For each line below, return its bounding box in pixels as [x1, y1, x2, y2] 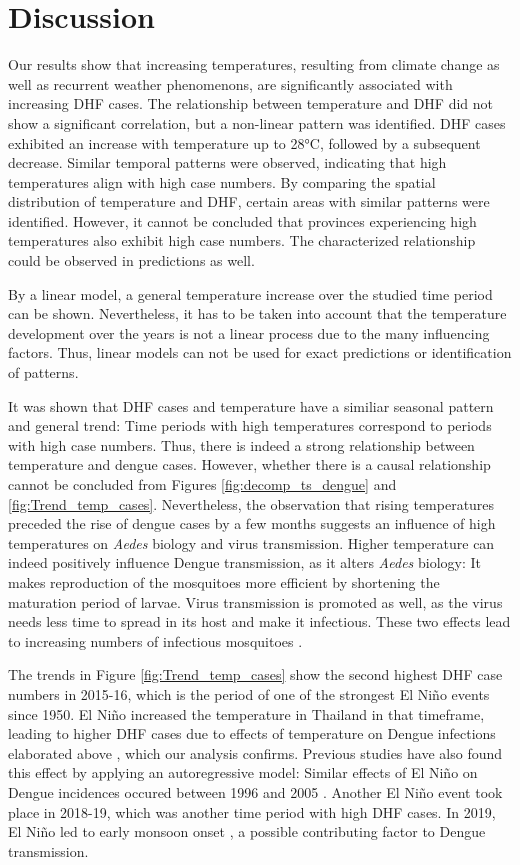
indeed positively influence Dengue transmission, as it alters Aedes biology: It [8, 552, 481, 573]
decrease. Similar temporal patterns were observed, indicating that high [8, 152, 447, 173]
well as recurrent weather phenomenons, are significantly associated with [8, 73, 453, 94]
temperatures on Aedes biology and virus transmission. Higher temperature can [8, 532, 495, 553]
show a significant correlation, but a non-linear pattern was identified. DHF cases [8, 112, 506, 133]
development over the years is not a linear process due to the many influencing [8, 322, 490, 343]
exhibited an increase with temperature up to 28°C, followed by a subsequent [8, 132, 481, 153]
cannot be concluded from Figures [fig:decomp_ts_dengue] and [8, 474, 397, 494]
